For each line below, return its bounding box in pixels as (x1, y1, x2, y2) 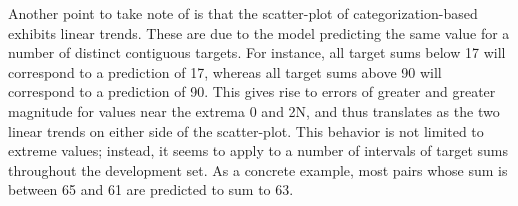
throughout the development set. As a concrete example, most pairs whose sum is (8, 159, 508, 180)
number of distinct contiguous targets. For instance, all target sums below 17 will (8, 42, 506, 63)
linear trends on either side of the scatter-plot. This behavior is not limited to (8, 120, 484, 141)
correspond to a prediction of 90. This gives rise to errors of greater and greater (8, 81, 496, 102)
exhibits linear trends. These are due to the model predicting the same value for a (8, 22, 510, 43)
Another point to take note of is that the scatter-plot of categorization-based (8, 3, 478, 23)
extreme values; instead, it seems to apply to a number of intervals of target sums (8, 140, 508, 161)
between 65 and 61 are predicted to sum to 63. (8, 179, 294, 200)
